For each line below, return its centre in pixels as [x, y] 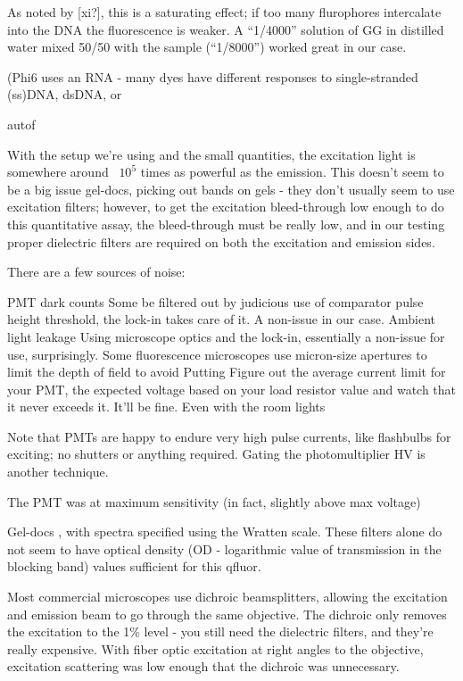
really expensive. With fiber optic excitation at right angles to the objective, [215, 648]
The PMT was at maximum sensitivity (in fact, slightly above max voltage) [214, 501]
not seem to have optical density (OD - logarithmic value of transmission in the [224, 548]
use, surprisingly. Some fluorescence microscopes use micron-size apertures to [217, 354]
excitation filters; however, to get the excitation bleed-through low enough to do [226, 207]
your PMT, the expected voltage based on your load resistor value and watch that [232, 389]
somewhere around [58, 172]
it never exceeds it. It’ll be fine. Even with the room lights [166, 407]
